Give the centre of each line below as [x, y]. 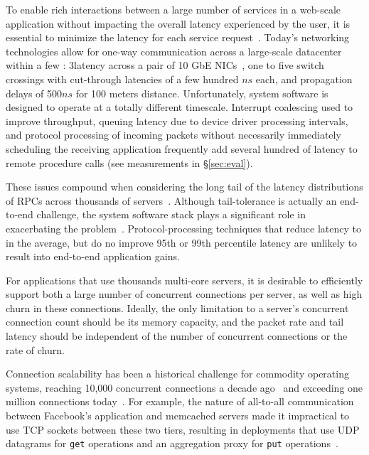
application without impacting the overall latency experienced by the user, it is [178, 23]
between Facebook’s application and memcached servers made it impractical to [178, 416]
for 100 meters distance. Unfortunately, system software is [202, 93]
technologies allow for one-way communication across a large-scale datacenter [174, 51]
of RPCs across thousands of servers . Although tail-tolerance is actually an [171, 200]
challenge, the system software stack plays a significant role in [171, 214]
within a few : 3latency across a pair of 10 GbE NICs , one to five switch [165, 65]
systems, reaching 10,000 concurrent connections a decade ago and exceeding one [184, 387]
